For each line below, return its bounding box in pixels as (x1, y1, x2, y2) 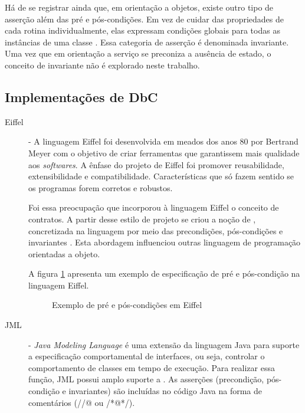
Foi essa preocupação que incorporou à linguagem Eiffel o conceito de (28, 201, 279, 214)
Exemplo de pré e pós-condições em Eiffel (52, 299, 202, 311)
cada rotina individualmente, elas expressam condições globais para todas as (5, 24, 280, 37)
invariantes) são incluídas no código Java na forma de (68, 385, 262, 397)
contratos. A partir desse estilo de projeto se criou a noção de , (28, 212, 256, 225)
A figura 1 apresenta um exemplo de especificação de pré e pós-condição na (28, 267, 300, 280)
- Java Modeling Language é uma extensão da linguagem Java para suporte (28, 338, 300, 350)
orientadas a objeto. (28, 247, 100, 260)
